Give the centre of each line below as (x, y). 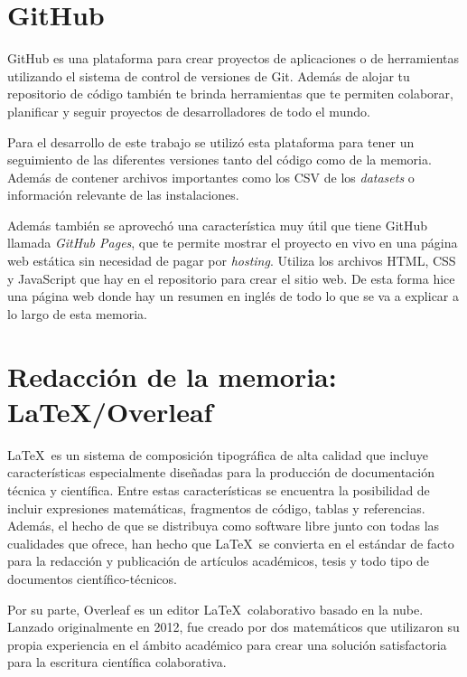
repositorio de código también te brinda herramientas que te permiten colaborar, (230, 94)
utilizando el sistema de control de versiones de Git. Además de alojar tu (209, 75)
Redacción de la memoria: (172, 376)
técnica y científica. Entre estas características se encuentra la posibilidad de (219, 489)
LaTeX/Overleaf (110, 411)
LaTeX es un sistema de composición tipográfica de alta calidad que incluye (218, 454)
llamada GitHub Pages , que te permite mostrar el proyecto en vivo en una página (233, 243)
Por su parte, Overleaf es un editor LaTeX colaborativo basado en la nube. (215, 609)
